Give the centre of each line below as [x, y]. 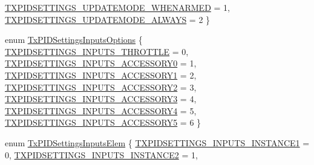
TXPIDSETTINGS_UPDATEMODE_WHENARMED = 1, [117, 7]
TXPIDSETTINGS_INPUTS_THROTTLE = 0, [97, 51]
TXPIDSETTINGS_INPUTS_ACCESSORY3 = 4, [101, 99]
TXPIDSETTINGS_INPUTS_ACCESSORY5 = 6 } [103, 122]
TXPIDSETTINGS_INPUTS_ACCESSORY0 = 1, [101, 63]
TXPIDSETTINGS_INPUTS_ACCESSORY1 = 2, [101, 75]
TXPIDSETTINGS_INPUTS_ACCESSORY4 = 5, [101, 110]
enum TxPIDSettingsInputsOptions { [74, 40]
